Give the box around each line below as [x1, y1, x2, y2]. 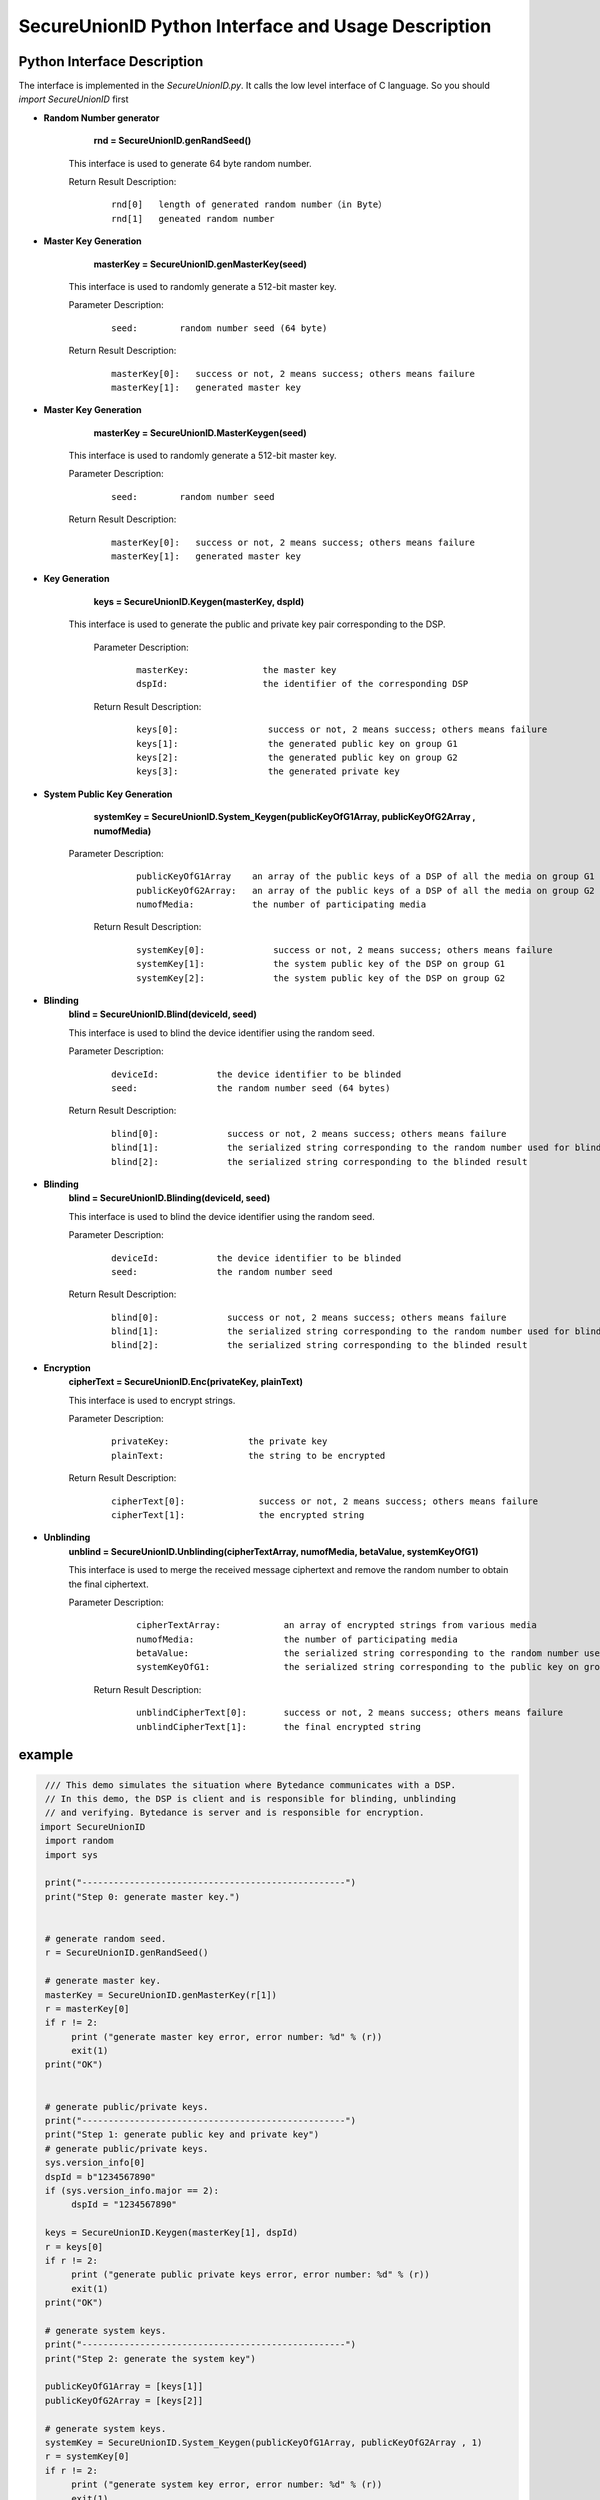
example [18, 1746, 74, 1764]
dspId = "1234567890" [71, 2199, 177, 2210]
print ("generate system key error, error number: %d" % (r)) [71, 2479, 383, 2490]
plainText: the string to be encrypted [111, 1450, 386, 1461]
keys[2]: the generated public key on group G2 [136, 751, 459, 763]
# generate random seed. [45, 1933, 167, 1944]
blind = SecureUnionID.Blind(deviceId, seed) [68, 1008, 257, 1020]
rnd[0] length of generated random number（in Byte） [111, 199, 388, 210]
